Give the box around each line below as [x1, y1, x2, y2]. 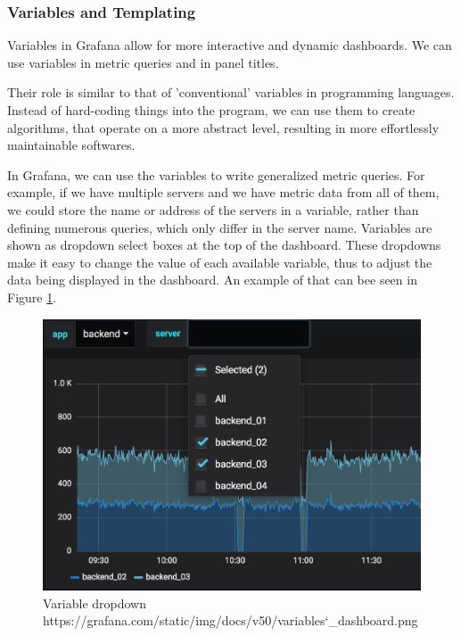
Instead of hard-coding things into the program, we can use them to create [7, 101, 416, 119]
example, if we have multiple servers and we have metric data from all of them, [7, 183, 440, 202]
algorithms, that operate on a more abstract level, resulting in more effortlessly [7, 118, 440, 136]
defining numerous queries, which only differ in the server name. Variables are [7, 218, 432, 236]
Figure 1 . [7, 287, 57, 306]
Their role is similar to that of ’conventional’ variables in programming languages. [7, 83, 455, 102]
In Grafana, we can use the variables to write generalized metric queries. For [7, 165, 425, 184]
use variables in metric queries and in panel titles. [7, 53, 279, 71]
